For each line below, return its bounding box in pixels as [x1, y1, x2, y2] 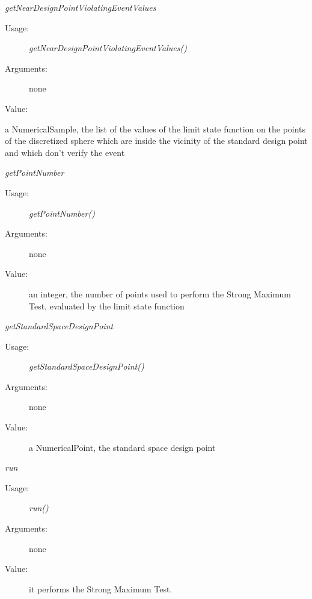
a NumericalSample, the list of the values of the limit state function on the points [5, 122, 306, 135]
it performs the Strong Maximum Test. [29, 582, 173, 595]
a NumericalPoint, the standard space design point [29, 441, 216, 453]
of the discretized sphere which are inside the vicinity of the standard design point [5, 134, 308, 147]
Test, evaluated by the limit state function [29, 299, 185, 312]
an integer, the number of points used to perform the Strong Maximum [29, 287, 291, 300]
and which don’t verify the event [5, 146, 125, 158]
